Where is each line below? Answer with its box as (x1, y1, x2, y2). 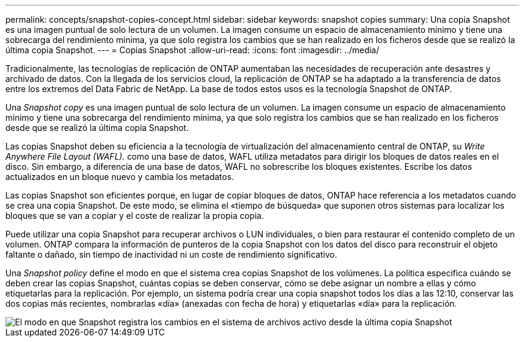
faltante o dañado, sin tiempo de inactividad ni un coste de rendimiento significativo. (5, 249, 338, 259)
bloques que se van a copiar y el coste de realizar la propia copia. (5, 210, 264, 221)
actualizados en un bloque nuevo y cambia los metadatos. (5, 172, 234, 182)
